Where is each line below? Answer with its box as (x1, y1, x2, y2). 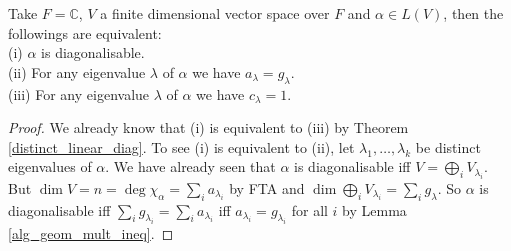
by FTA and (229, 177, 305, 198)
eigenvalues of (8, 156, 92, 177)
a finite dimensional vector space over (100, 3, 330, 23)
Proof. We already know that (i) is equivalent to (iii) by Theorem (8, 117, 409, 138)
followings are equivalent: (8, 22, 162, 43)
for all (291, 199, 328, 220)
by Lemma (342, 199, 407, 220)
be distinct (415, 136, 481, 157)
